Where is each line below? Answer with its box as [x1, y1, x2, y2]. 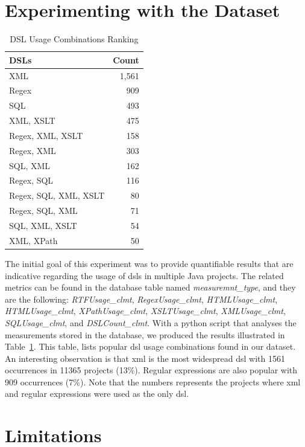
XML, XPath [9, 234, 58, 246]
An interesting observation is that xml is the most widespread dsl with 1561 [5, 352, 285, 364]
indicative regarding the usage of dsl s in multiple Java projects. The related [5, 269, 284, 281]
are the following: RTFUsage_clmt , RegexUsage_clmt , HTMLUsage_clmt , [5, 292, 278, 305]
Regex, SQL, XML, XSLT [9, 189, 105, 202]
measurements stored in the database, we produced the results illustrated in [5, 328, 285, 341]
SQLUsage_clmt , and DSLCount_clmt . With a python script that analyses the [5, 316, 297, 329]
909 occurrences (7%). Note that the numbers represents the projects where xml [5, 375, 301, 388]
